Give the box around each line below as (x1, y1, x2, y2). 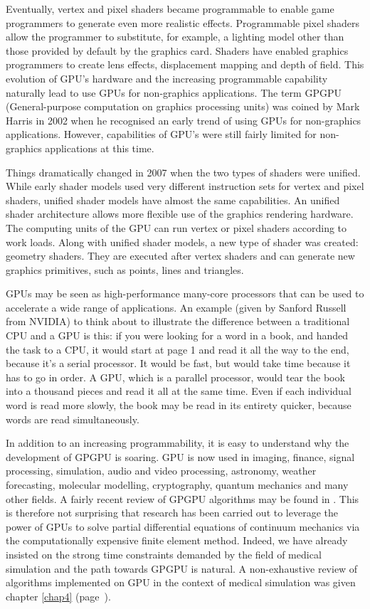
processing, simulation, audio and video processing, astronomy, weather (6, 463, 317, 478)
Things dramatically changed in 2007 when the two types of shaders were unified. (6, 164, 361, 179)
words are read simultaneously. (6, 411, 139, 426)
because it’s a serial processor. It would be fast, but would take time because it (6, 356, 351, 371)
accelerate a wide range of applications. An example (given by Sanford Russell (6, 300, 347, 314)
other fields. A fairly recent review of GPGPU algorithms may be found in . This (6, 491, 359, 506)
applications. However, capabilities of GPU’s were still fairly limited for (6, 127, 317, 142)
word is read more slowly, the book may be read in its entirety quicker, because (6, 398, 351, 413)
